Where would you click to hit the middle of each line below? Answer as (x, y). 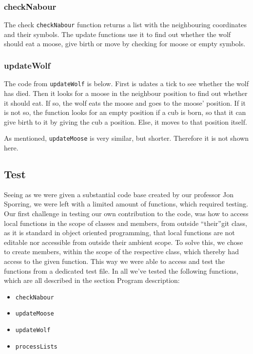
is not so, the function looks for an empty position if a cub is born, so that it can (125, 112)
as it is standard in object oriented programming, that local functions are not (119, 233)
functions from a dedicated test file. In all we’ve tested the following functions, (121, 270)
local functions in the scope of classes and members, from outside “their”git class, (126, 223)
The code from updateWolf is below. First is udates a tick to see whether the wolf (126, 84)
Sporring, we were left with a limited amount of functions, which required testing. (126, 204)
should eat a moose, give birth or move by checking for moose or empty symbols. (125, 44)
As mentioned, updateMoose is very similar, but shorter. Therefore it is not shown (126, 138)
